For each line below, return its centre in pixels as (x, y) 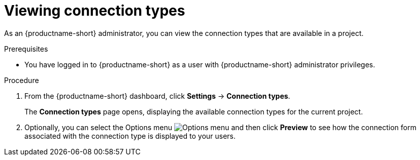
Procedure (22, 80)
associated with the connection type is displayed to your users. (130, 136)
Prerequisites (26, 49)
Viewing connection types (95, 11)
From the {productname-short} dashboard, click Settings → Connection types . (157, 96)
